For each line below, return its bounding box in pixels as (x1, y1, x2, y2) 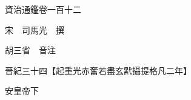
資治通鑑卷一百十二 (4, 3, 81, 15)
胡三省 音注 (4, 44, 56, 56)
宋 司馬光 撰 (4, 23, 64, 36)
